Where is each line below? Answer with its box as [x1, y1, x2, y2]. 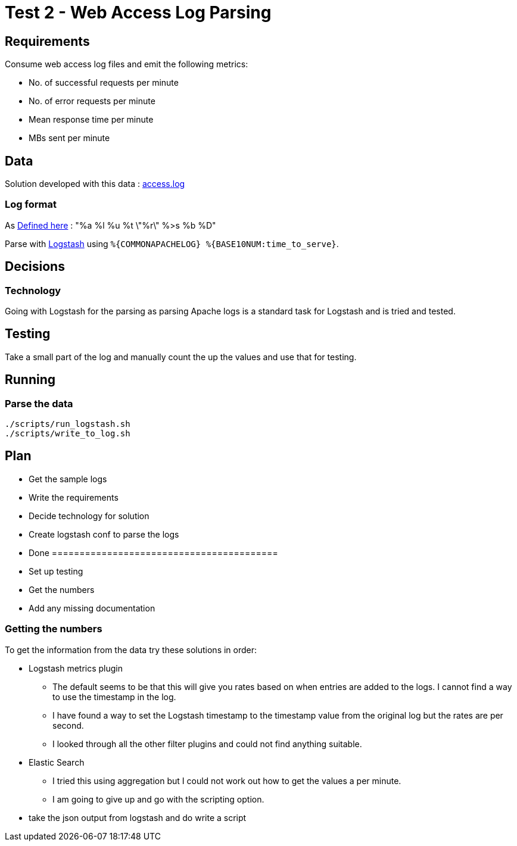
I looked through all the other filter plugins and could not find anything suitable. [52, 738, 362, 749]
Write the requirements [29, 492, 119, 502]
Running [5, 372, 56, 388]
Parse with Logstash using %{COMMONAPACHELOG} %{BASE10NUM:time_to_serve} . [5, 238, 339, 249]
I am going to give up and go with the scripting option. [52, 794, 264, 804]
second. [52, 720, 84, 731]
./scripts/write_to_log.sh [5, 429, 130, 439]
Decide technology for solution [29, 510, 150, 521]
